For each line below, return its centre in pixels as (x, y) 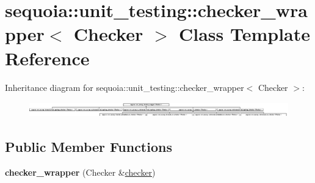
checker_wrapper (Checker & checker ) (80, 172)
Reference (47, 58)
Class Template (245, 34)
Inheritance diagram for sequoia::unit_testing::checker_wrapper (125, 87)
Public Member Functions (89, 146)
